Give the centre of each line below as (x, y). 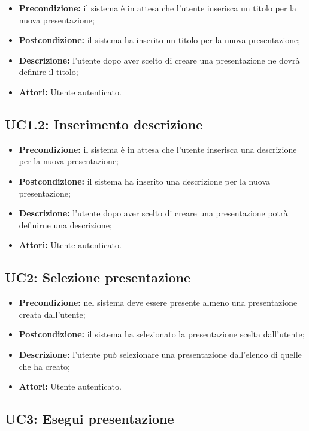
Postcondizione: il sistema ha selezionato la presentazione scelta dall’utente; (162, 334)
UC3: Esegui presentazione (90, 419)
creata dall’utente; (52, 314)
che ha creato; (44, 366)
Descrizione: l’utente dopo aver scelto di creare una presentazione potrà (153, 213)
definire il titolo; (49, 72)
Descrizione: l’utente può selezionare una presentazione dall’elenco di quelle (160, 354)
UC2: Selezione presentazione (98, 277)
